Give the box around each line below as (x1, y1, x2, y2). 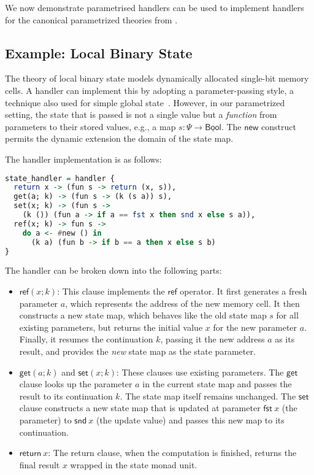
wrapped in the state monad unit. (70, 458, 197, 471)
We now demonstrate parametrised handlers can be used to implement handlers (5, 1, 304, 14)
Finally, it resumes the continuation (19, 333, 153, 346)
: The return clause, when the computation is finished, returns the (48, 446, 297, 459)
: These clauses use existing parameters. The (117, 365, 284, 378)
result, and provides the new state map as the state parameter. (19, 344, 256, 357)
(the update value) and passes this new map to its (96, 413, 285, 426)
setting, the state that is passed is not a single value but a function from (5, 108, 277, 121)
